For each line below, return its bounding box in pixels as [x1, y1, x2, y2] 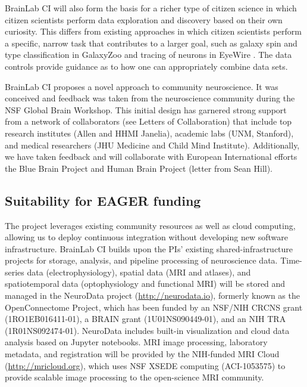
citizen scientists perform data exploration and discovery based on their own [5, 13, 283, 26]
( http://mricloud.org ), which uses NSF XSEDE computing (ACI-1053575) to [5, 359, 286, 371]
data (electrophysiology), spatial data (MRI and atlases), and [27, 265, 251, 278]
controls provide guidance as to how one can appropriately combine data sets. [5, 60, 288, 72]
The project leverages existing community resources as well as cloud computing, [5, 219, 296, 231]
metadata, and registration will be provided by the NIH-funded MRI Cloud [5, 348, 280, 360]
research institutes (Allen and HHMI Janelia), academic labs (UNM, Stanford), [5, 126, 294, 139]
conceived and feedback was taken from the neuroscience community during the [5, 92, 295, 104]
